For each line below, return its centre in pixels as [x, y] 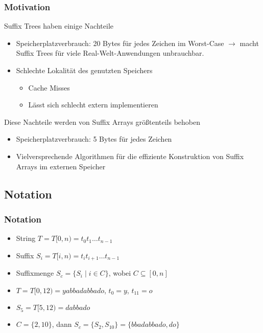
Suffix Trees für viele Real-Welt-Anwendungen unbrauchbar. [110, 53]
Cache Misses [49, 87]
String [26, 238]
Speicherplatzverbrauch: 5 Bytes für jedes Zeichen [94, 139]
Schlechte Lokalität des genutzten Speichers [84, 70]
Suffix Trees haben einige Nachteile [59, 26]
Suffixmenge [35, 273]
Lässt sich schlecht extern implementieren [93, 105]
